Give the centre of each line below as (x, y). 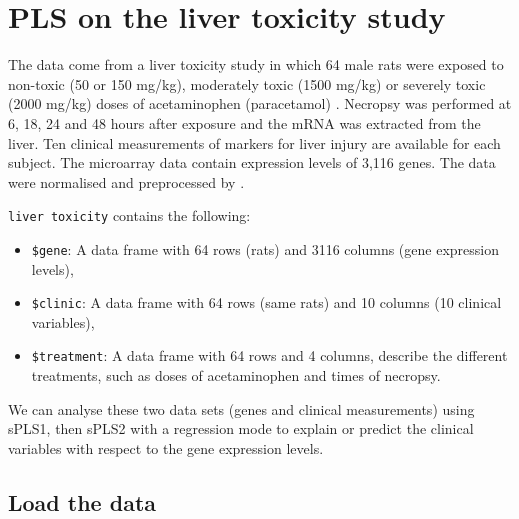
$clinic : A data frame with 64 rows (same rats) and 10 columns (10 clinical (266, 302)
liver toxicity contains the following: (129, 215)
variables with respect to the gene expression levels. (166, 447)
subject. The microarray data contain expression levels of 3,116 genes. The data (252, 162)
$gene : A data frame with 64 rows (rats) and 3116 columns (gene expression (265, 248)
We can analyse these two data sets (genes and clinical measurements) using (241, 408)
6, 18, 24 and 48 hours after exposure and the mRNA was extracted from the (244, 122)
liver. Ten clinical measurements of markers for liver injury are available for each (254, 142)
